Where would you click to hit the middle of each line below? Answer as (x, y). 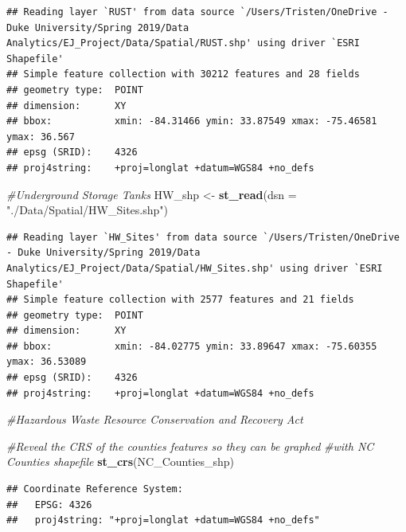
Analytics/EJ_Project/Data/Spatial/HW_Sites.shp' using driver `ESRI (195, 268)
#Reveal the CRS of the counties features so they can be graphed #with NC (190, 446)
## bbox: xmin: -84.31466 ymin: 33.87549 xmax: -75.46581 (192, 121)
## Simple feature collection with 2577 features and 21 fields (180, 300)
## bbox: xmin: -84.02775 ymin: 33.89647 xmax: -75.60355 (192, 346)
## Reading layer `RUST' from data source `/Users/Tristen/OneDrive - (197, 12)
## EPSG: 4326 (49, 505)
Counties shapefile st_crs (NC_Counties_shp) (121, 462)
